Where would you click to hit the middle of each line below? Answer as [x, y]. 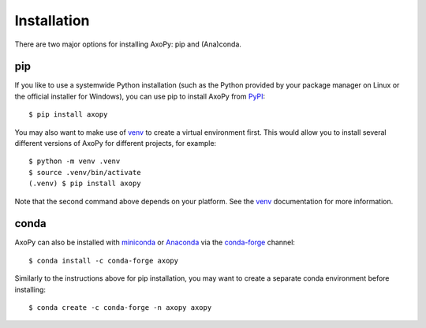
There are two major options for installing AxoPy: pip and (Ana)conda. [128, 44]
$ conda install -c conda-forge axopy [104, 261]
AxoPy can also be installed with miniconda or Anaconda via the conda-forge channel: [155, 242]
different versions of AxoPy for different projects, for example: [116, 143]
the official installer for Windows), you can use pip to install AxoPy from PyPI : [140, 96]
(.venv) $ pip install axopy [85, 184]
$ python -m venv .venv [75, 161]
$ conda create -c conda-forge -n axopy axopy [120, 308]
